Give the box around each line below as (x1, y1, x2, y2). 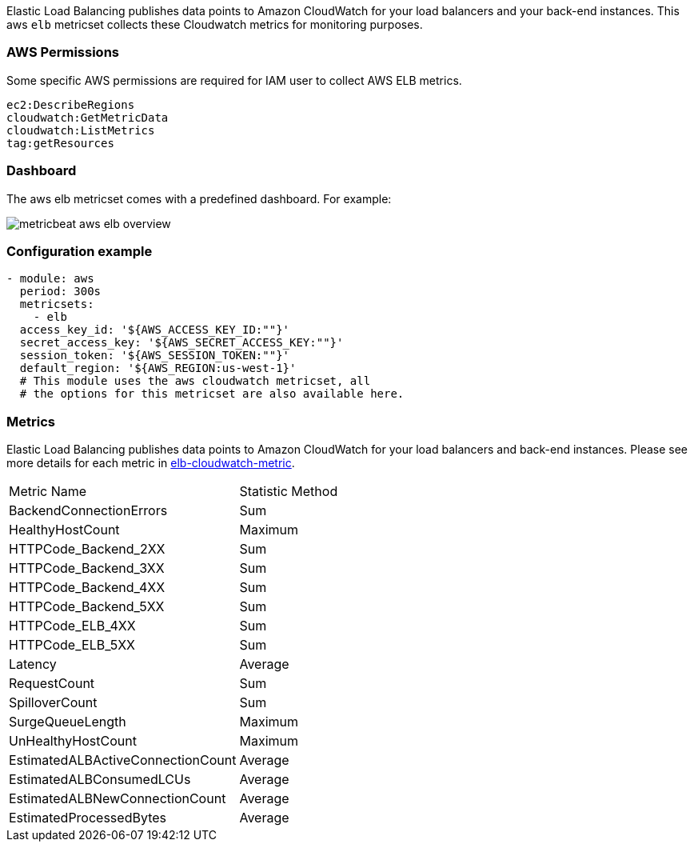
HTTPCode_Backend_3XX (9, 560, 165, 576)
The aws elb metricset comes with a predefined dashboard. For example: (6, 191, 392, 206)
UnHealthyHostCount (9, 733, 137, 749)
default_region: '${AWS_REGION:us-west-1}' (19, 362, 297, 375)
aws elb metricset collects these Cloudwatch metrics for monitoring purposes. (6, 18, 423, 31)
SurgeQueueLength (9, 714, 126, 730)
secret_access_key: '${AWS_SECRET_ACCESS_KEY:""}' (19, 336, 344, 350)
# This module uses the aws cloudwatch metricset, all (19, 374, 371, 388)
